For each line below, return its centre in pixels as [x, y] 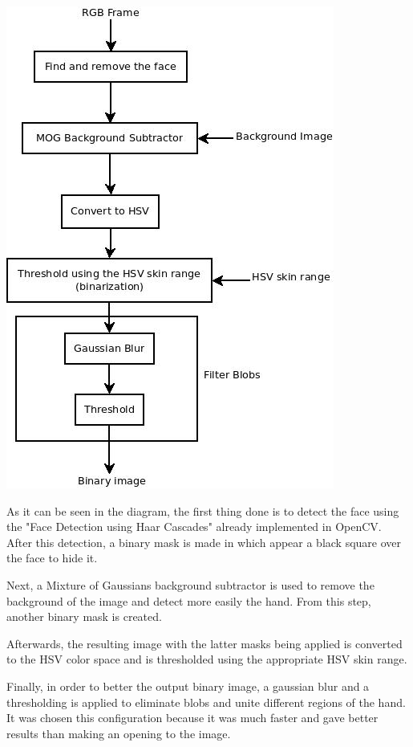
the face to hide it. [52, 558]
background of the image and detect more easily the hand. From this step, [189, 600]
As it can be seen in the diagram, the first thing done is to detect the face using [203, 510]
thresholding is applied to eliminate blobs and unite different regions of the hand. [206, 702]
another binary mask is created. [84, 616]
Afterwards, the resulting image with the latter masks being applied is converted [204, 643]
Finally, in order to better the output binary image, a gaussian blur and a [188, 686]
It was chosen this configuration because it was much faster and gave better [192, 718]
